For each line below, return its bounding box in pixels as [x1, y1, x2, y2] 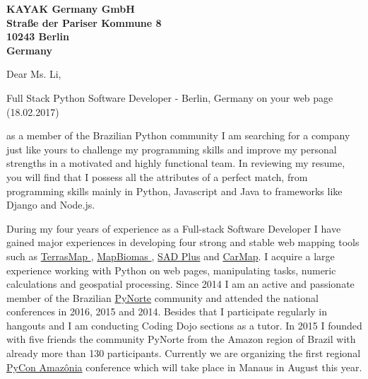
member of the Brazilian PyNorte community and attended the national [6, 290, 319, 305]
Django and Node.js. [6, 197, 95, 212]
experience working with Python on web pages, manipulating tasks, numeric [6, 262, 336, 277]
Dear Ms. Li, [6, 66, 61, 81]
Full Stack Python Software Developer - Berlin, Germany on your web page [6, 90, 333, 105]
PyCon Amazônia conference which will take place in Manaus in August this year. [6, 359, 362, 374]
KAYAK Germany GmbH [6, 1, 135, 16]
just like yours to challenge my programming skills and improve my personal [6, 141, 337, 156]
